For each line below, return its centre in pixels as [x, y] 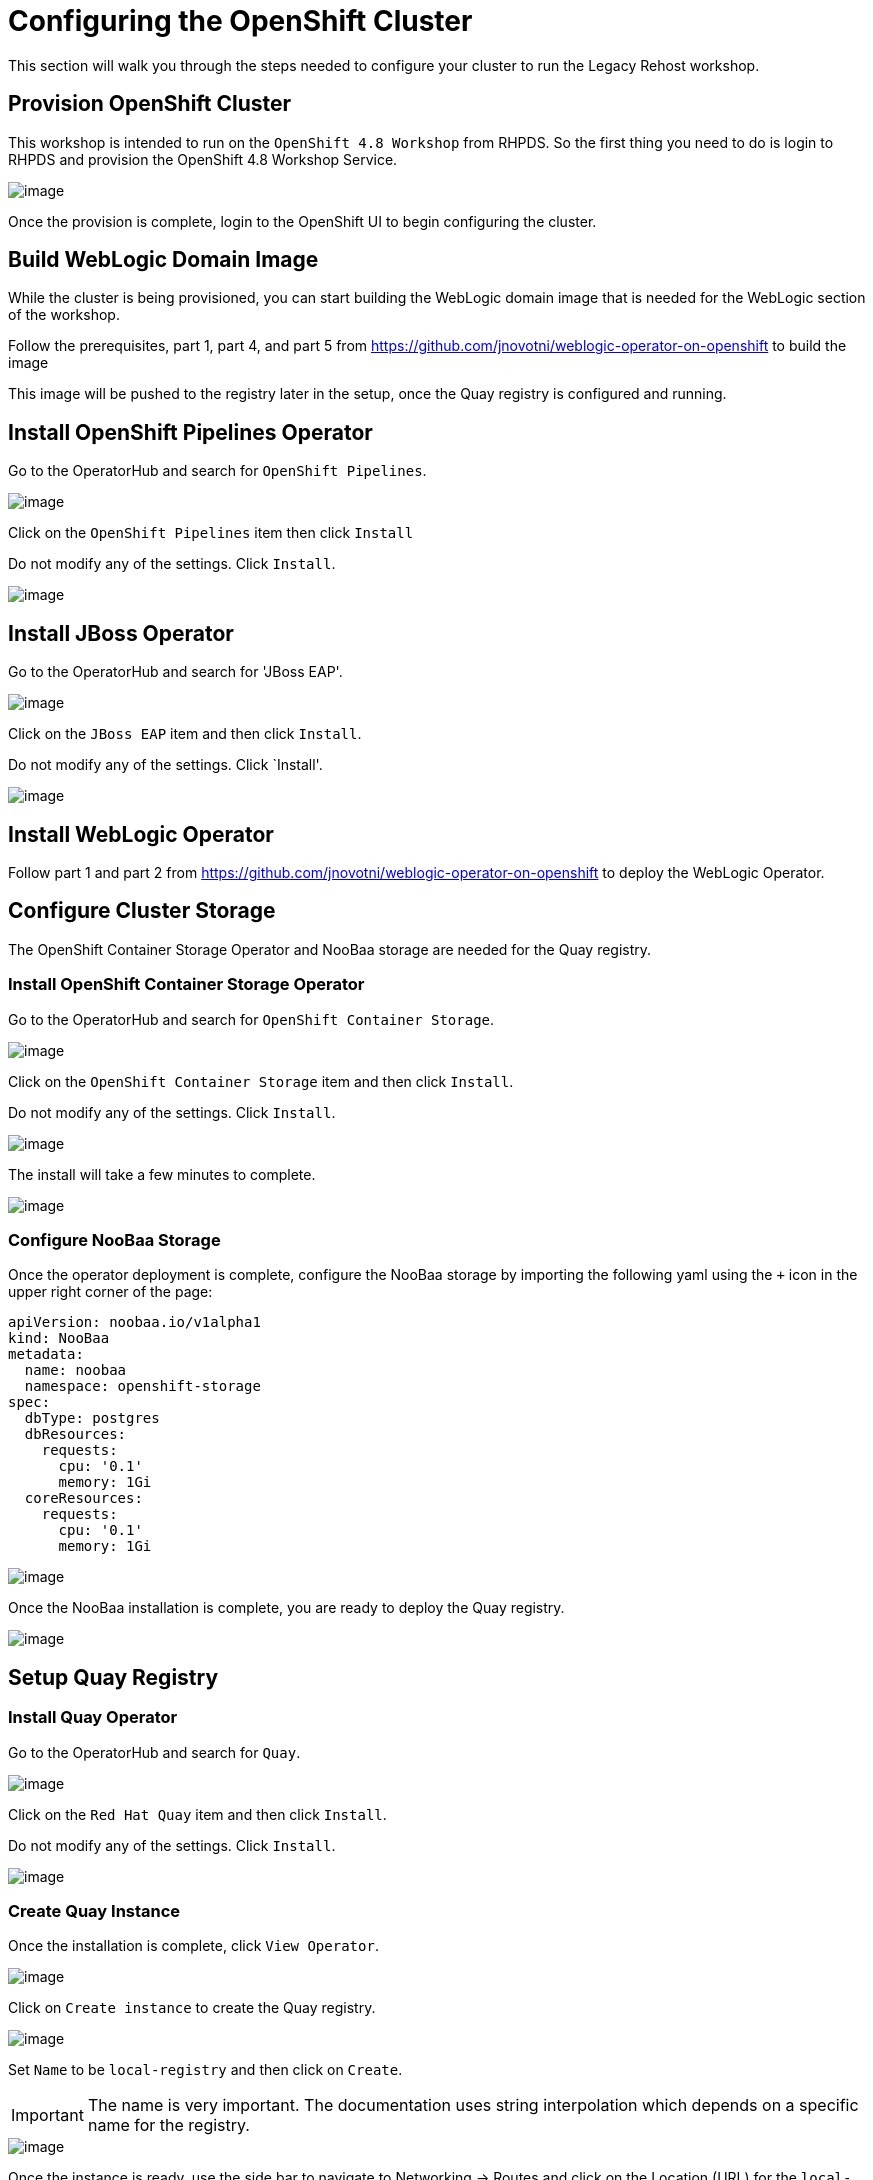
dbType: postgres [92, 1418]
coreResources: [83, 1498]
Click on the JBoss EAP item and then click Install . [185, 734]
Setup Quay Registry [113, 1677]
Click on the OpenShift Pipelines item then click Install [211, 533]
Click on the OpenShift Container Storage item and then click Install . [261, 1081]
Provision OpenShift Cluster [150, 104]
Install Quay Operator [93, 1717]
